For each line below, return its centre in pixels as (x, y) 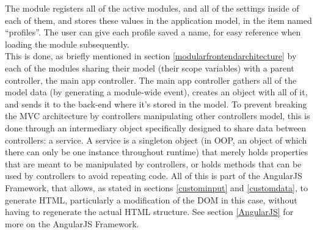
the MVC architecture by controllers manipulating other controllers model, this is (158, 116)
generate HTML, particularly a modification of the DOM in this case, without (151, 199)
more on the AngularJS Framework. (72, 223)
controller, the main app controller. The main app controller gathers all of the (151, 80)
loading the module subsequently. (67, 44)
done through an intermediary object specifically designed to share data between (156, 127)
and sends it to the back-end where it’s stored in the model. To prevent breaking (156, 104)
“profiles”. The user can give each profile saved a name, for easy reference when (153, 32)
